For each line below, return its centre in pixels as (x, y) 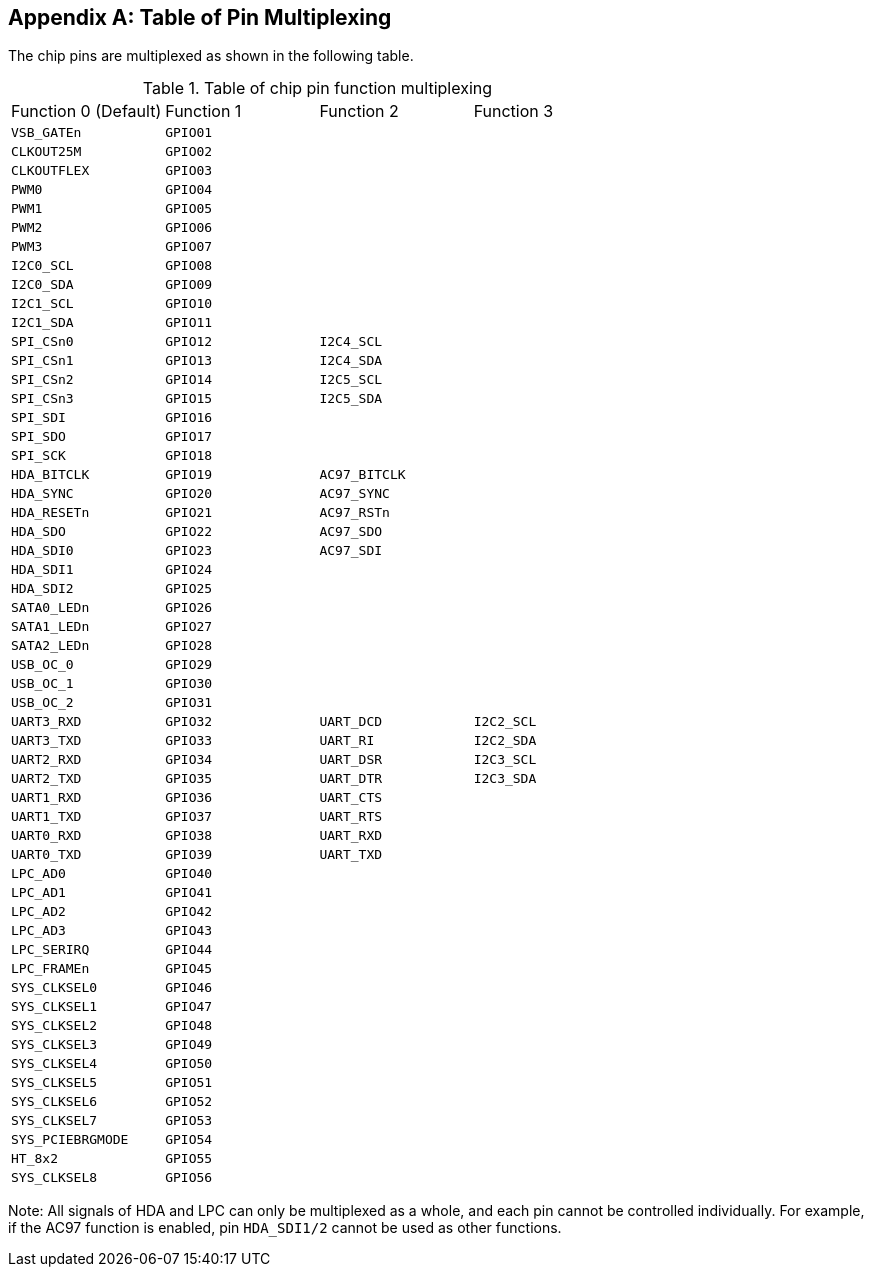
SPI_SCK (38, 456)
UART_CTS (351, 798)
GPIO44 (189, 950)
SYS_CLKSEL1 (54, 1007)
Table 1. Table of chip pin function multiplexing (317, 88)
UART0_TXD (46, 855)
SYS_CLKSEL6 (54, 1102)
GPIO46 (189, 988)
